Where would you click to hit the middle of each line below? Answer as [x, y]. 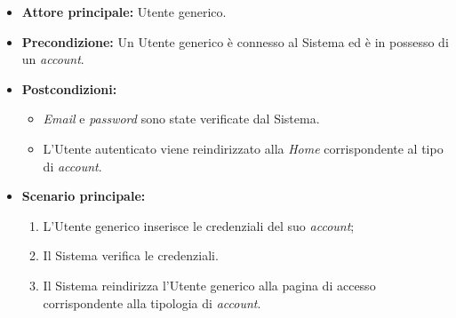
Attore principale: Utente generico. [124, 12]
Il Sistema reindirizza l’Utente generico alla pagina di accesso [209, 285]
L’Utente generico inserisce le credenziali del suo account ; [199, 225]
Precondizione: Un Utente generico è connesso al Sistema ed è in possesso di [235, 41]
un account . [53, 59]
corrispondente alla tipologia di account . [152, 302]
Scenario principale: [84, 196]
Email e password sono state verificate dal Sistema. [181, 119]
